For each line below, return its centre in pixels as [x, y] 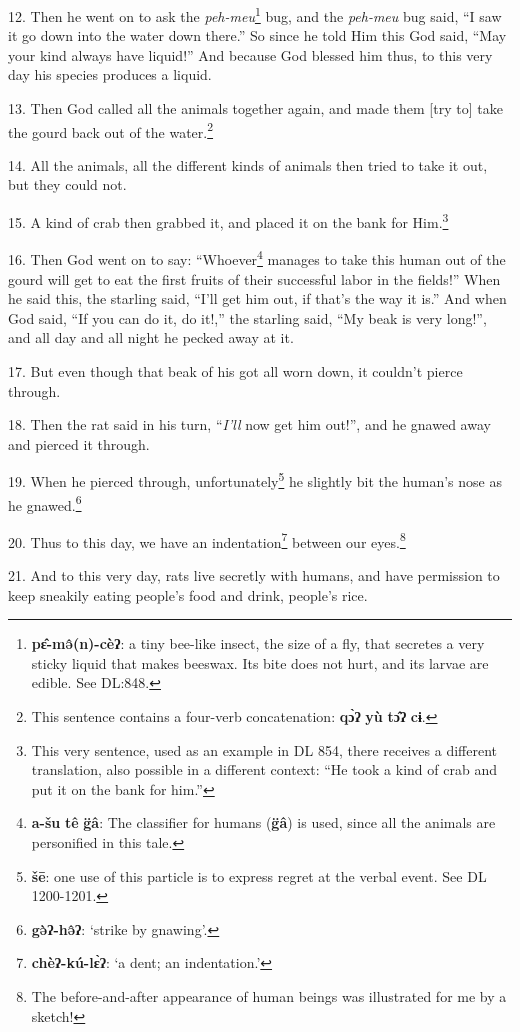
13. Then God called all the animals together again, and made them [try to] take [255, 108]
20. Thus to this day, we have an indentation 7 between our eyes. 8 [207, 540]
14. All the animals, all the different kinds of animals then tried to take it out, [248, 164]
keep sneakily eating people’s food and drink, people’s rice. [188, 594]
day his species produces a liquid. [110, 74]
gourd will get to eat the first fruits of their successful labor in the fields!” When [254, 278]
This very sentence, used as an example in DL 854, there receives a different [264, 749]
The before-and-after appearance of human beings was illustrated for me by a [269, 995]
